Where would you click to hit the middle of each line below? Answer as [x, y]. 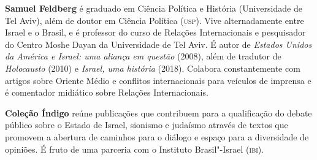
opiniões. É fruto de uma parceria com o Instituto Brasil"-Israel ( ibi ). [135, 149]
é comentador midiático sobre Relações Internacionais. [107, 92]
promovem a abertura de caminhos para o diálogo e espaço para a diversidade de [157, 136]
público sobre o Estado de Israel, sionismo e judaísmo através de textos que [147, 125]
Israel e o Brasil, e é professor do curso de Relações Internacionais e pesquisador [155, 32]
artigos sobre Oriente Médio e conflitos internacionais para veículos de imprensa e [158, 80]
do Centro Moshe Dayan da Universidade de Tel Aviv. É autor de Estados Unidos [158, 44]
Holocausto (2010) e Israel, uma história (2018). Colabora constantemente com [153, 68]
